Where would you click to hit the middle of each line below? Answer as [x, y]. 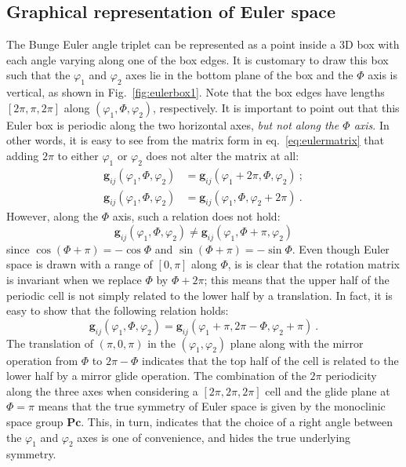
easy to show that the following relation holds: [118, 310]
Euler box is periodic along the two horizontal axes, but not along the [173, 124]
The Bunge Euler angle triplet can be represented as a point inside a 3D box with [203, 44]
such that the [38, 75]
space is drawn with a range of [80, 264]
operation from [42, 360]
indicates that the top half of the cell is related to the [270, 360]
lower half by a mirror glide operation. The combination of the [156, 376]
